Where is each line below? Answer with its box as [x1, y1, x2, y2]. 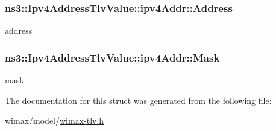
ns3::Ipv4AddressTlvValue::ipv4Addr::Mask [5, 50, 220, 65]
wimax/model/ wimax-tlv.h [5, 114, 104, 127]
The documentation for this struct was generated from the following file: [5, 94, 272, 106]
